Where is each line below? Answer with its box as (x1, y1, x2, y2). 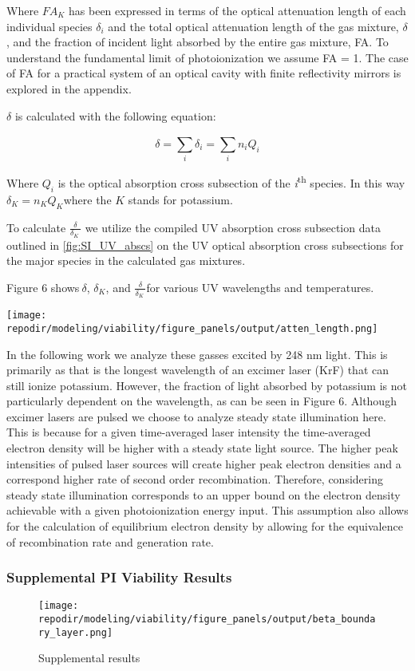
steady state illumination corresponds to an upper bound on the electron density (6, 486, 401, 503)
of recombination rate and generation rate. (6, 533, 214, 550)
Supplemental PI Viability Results (6, 567, 232, 587)
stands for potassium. (128, 191, 233, 207)
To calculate (6, 219, 66, 235)
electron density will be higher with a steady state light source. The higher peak (6, 440, 398, 456)
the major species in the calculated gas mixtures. (6, 252, 246, 269)
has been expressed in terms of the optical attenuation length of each (69, 2, 406, 18)
